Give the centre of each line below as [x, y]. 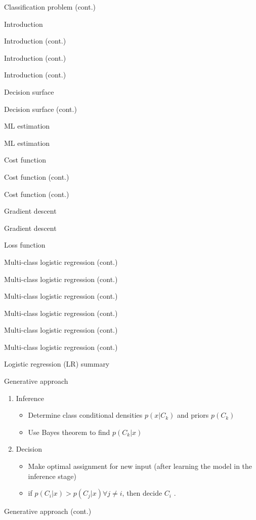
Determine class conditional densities [85, 415]
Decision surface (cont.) [40, 109]
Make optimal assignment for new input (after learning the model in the [140, 466]
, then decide [142, 493]
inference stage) [52, 476]
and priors [193, 415]
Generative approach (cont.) [48, 511]
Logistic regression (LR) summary [57, 364]
